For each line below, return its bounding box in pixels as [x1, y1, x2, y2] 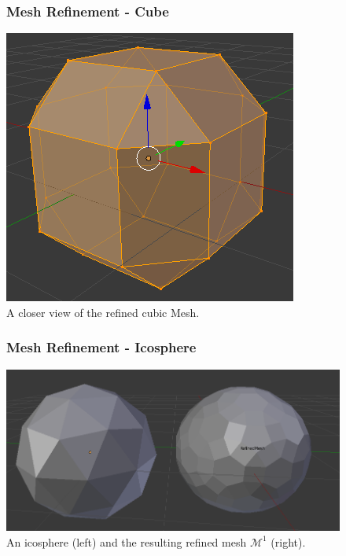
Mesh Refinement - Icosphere [6, 337, 197, 357]
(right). [271, 533, 306, 550]
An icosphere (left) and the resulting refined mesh [6, 533, 247, 550]
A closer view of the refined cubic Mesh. [6, 304, 200, 320]
